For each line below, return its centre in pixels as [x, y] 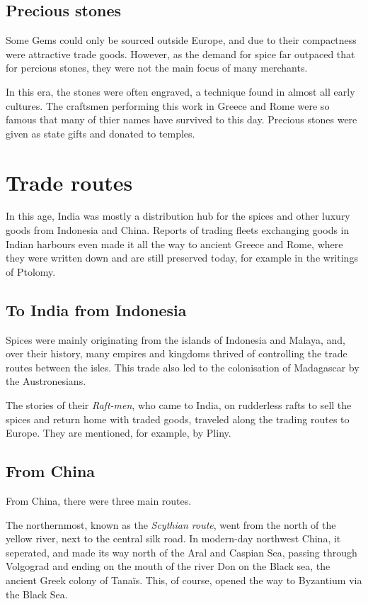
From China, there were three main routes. [99, 501]
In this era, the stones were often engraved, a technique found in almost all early [180, 91]
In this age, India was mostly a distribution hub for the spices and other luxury [178, 216]
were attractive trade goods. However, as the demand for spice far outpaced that [180, 54]
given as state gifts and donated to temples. [100, 133]
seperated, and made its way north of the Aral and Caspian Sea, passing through [182, 552]
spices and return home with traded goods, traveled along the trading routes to [178, 419]
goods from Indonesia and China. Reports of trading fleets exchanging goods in [178, 230]
